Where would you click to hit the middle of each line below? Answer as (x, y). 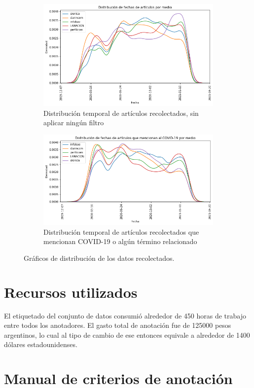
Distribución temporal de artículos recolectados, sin (121, 113)
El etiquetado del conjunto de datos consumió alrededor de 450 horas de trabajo (125, 315)
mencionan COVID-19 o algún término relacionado (120, 241)
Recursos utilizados (71, 292)
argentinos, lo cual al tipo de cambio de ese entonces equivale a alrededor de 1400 (127, 335)
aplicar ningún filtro (74, 123)
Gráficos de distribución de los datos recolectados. (99, 258)
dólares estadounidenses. (41, 344)
